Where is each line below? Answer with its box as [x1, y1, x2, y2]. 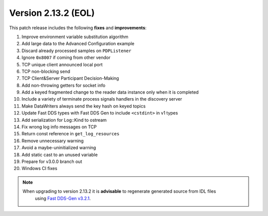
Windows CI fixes [21, 165, 58, 171]
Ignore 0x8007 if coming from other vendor [21, 54, 111, 60]
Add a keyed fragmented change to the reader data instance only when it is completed [21, 89, 199, 95]
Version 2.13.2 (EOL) [9, 7, 95, 18]
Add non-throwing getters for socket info [21, 82, 106, 88]
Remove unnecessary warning [21, 138, 84, 144]
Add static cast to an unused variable [21, 152, 98, 158]
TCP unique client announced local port [21, 61, 103, 67]
